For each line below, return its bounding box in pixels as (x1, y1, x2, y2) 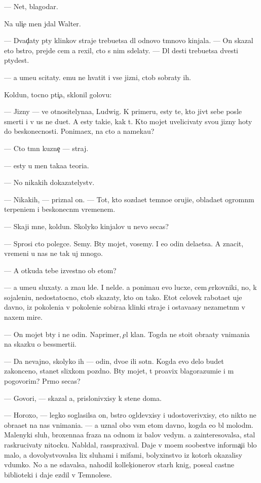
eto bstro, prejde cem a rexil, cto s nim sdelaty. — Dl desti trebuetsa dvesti (4, 45, 238, 55)
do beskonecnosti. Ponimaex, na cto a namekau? (4, 126, 155, 136)
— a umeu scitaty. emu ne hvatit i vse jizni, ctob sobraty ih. (4, 71, 191, 82)
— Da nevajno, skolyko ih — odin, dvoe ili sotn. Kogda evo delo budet (4, 355, 224, 366)
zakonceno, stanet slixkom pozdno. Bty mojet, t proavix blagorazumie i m (4, 365, 234, 376)
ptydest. (4, 55, 29, 65)
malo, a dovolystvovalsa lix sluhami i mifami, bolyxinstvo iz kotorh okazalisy (4, 449, 242, 460)
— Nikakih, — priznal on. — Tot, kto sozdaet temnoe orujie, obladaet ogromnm (4, 194, 254, 204)
